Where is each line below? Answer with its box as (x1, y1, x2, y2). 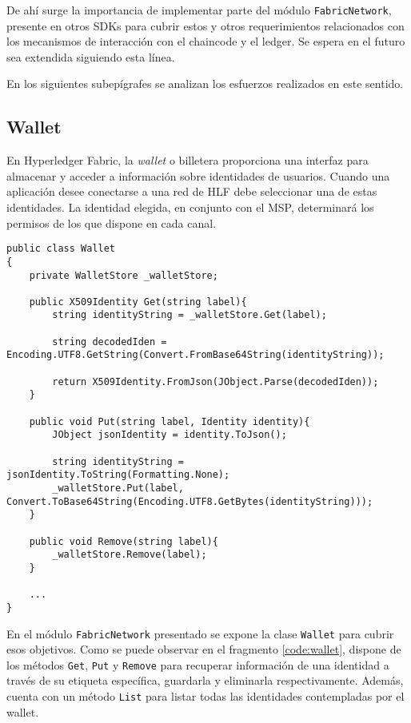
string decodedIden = (52, 336, 167, 348)
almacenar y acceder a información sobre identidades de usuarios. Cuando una (6, 167, 390, 184)
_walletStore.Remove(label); (52, 549, 207, 561)
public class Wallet (6, 243, 116, 255)
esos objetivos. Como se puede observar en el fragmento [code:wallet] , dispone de (6, 641, 401, 657)
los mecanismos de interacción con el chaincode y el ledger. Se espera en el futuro (6, 33, 405, 50)
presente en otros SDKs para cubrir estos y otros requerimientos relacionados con (6, 17, 405, 34)
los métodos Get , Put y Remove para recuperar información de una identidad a (6, 656, 389, 673)
